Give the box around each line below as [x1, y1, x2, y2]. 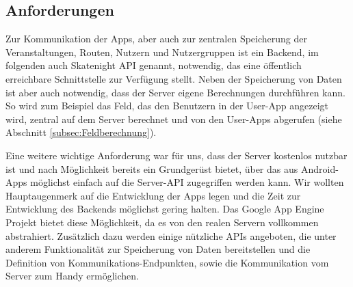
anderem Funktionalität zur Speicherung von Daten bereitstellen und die [5, 242, 311, 256]
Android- [300, 161, 339, 176]
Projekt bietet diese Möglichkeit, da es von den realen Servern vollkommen [5, 215, 319, 229]
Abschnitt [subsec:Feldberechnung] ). [5, 125, 157, 139]
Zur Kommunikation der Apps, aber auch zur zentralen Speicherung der [5, 31, 307, 46]
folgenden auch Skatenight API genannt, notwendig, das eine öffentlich [5, 58, 302, 72]
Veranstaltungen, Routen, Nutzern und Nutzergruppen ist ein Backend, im [5, 44, 319, 59]
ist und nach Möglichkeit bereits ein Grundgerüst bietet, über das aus [5, 161, 298, 176]
